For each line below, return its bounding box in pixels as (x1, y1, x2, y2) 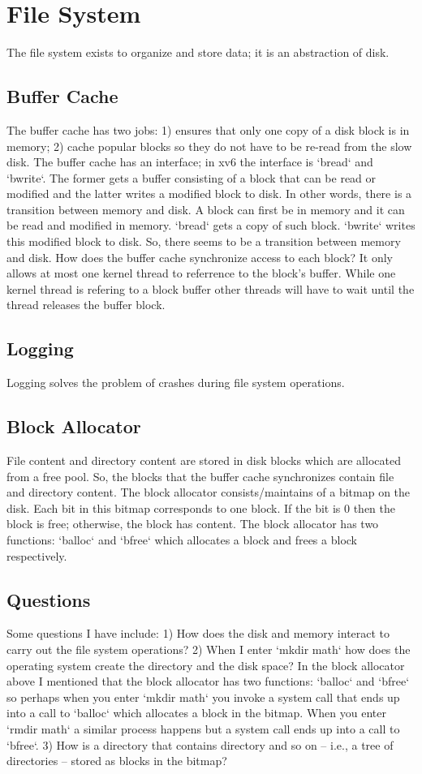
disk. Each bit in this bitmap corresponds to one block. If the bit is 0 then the (6, 499, 396, 516)
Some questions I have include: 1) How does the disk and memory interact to (6, 625, 390, 642)
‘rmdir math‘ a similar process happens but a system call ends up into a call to (6, 720, 400, 737)
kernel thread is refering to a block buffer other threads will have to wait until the (6, 280, 415, 297)
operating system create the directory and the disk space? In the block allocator (6, 656, 405, 673)
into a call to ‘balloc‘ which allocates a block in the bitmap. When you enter (6, 704, 386, 721)
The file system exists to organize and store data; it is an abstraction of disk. (6, 44, 390, 61)
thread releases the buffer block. (6, 296, 166, 313)
